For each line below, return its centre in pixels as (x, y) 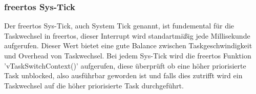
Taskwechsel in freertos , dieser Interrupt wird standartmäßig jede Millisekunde (127, 35)
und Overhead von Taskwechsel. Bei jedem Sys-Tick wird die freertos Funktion (128, 55)
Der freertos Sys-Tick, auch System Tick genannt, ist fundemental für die (119, 26)
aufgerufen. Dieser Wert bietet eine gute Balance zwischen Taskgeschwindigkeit (128, 45)
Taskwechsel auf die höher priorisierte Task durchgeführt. (94, 85)
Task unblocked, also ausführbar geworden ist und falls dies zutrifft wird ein (123, 75)
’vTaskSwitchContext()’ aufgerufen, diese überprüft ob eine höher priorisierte (125, 65)
